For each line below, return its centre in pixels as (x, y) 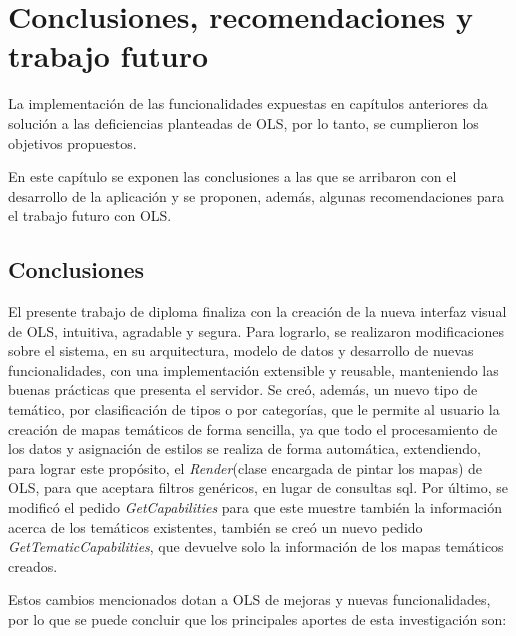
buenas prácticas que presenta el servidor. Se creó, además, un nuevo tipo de (243, 389)
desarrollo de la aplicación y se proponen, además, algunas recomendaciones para (256, 195)
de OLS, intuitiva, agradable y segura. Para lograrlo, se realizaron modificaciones (256, 330)
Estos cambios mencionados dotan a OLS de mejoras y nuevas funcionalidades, (249, 599)
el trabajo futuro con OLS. (90, 215)
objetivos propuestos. (72, 142)
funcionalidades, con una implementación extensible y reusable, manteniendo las (253, 369)
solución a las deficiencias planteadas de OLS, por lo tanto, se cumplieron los (243, 122)
